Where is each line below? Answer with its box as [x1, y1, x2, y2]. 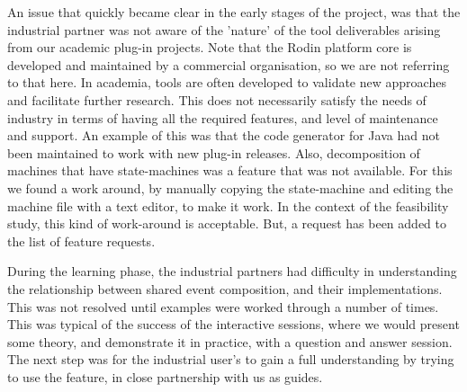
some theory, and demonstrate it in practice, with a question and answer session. [7, 332, 453, 351]
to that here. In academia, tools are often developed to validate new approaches [7, 73, 446, 92]
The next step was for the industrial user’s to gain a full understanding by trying [7, 350, 454, 369]
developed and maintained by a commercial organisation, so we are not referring [7, 55, 450, 74]
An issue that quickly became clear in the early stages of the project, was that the [7, 3, 461, 21]
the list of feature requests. [7, 231, 156, 250]
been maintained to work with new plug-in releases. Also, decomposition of [7, 143, 420, 162]
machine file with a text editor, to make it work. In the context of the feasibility [7, 196, 449, 215]
